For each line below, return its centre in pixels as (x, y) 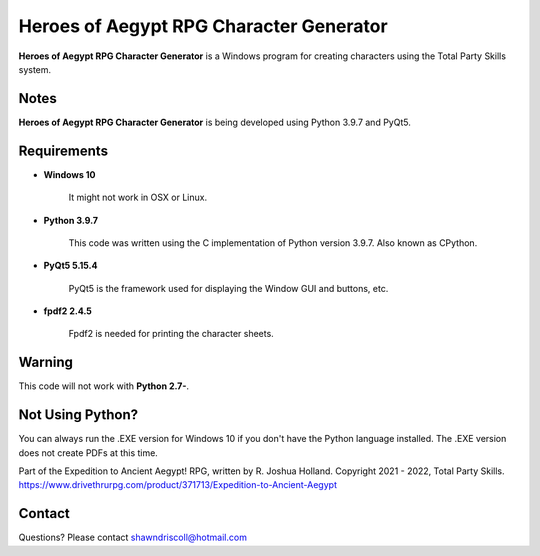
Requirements (63, 150)
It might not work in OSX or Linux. (138, 197)
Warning (46, 362)
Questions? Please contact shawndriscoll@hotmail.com (132, 537)
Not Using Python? (78, 415)
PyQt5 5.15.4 (70, 266)
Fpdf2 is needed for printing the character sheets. (171, 334)
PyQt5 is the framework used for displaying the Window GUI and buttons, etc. (228, 288)
